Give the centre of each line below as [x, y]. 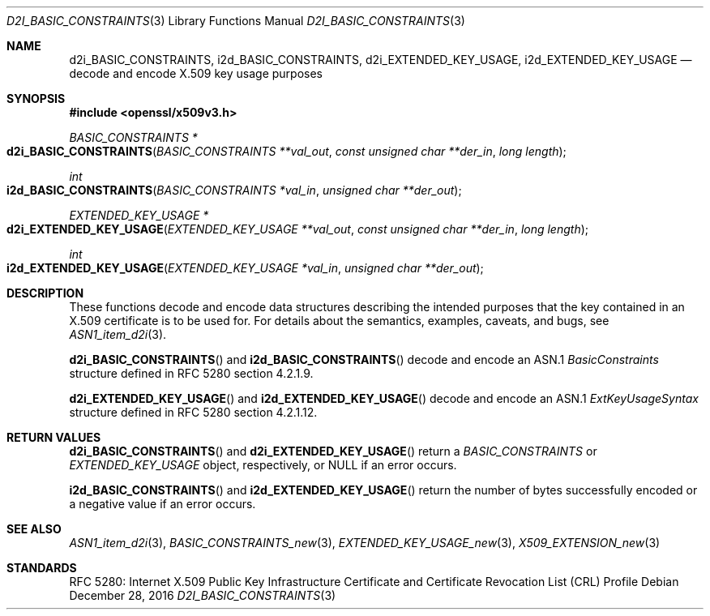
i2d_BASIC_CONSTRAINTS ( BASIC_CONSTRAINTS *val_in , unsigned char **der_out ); [234, 190]
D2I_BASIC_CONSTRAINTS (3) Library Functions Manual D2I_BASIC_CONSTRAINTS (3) [236, 21]
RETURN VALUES [54, 437]
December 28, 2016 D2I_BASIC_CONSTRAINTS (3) [203, 595]
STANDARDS [42, 568]
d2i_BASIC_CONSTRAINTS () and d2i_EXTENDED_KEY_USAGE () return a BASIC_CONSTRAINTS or [333, 451]
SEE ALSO [34, 529]
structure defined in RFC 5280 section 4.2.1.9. [191, 373]
